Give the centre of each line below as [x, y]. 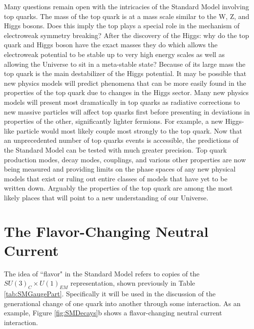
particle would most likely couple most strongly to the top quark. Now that [129, 130]
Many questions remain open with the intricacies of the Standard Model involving [127, 6]
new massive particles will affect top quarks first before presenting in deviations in [127, 111]
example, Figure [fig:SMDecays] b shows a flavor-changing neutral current [113, 313]
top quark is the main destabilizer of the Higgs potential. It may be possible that [125, 73]
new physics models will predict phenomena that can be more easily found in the [125, 83]
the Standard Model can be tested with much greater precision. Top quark [116, 149]
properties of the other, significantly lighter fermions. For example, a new [114, 121]
